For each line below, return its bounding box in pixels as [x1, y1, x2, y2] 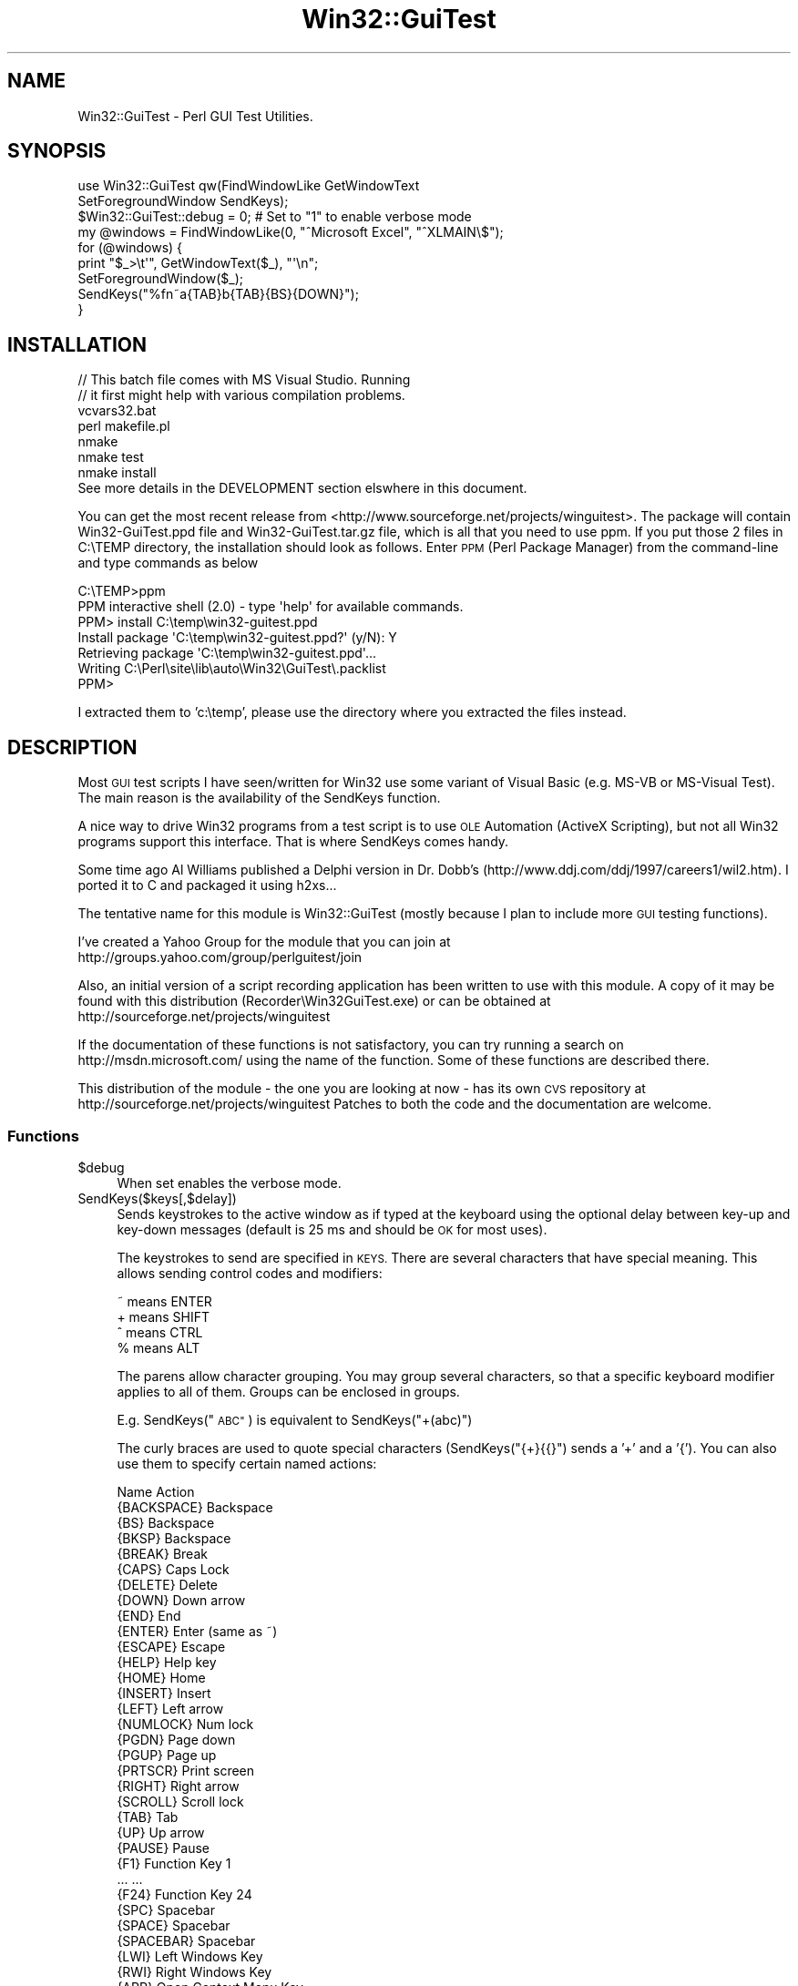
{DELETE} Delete [117, 1576, 218, 1592]
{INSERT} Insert [117, 1684, 211, 1701]
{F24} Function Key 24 [117, 1886, 252, 1902]
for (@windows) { [77, 240, 183, 256]
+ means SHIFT [117, 1308, 210, 1325]
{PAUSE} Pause [117, 1839, 210, 1856]
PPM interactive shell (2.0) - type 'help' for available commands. [77, 599, 464, 615]
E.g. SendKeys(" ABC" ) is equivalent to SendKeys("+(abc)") [117, 1411, 473, 1428]
